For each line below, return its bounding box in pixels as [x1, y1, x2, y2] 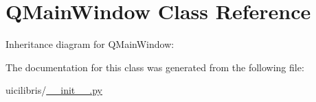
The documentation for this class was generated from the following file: [5, 60, 304, 74]
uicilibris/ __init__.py [5, 83, 102, 97]
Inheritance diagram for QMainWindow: [5, 37, 174, 51]
